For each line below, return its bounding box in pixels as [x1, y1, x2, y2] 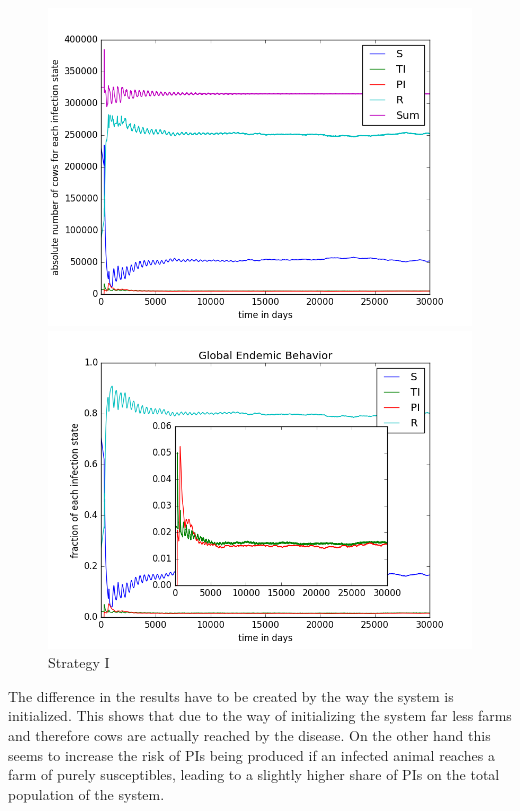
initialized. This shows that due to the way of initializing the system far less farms [8, 705, 512, 726]
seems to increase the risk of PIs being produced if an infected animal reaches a [8, 744, 495, 765]
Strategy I [48, 652, 110, 673]
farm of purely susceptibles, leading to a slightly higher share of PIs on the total [8, 764, 500, 785]
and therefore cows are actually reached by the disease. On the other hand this [8, 724, 491, 745]
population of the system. [8, 783, 165, 804]
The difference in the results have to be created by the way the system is [8, 685, 454, 706]
